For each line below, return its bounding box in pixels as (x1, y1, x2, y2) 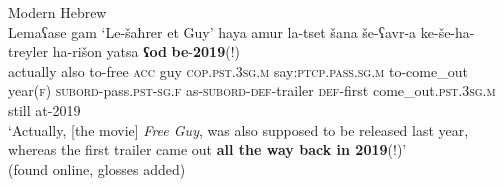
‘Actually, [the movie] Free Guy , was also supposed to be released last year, (8, 119, 469, 140)
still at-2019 (8, 99, 81, 120)
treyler (8, 41, 49, 62)
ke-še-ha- (420, 21, 475, 42)
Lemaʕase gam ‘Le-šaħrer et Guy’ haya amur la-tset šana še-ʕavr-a (8, 21, 417, 42)
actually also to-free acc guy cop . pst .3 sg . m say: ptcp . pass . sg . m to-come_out (8, 60, 468, 81)
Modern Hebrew (8, 2, 107, 22)
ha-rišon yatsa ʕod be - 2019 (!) (52, 41, 241, 62)
